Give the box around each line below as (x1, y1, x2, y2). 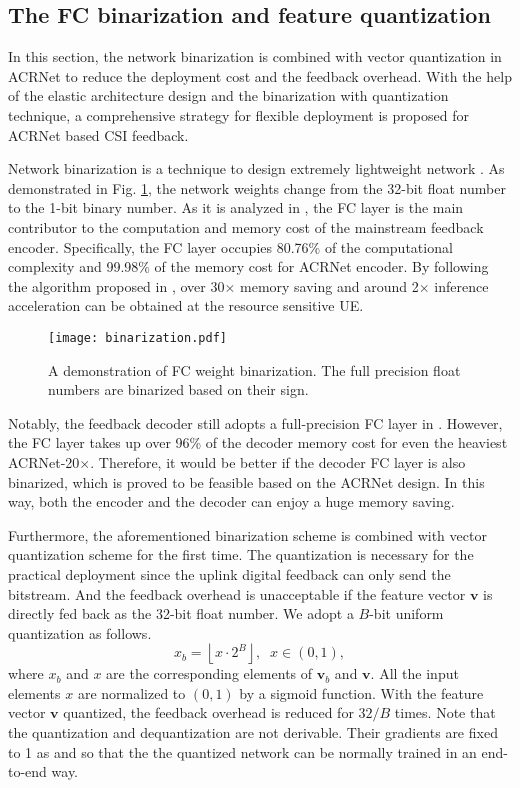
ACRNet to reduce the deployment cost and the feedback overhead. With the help (8, 65, 512, 86)
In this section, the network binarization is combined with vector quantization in (8, 46, 502, 67)
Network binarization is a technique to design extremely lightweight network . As (8, 158, 505, 179)
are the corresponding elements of (106, 663, 313, 684)
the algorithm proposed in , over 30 (8, 275, 225, 296)
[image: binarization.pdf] (48, 330, 227, 345)
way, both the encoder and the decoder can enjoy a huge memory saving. (8, 491, 455, 512)
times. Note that (394, 702, 496, 723)
